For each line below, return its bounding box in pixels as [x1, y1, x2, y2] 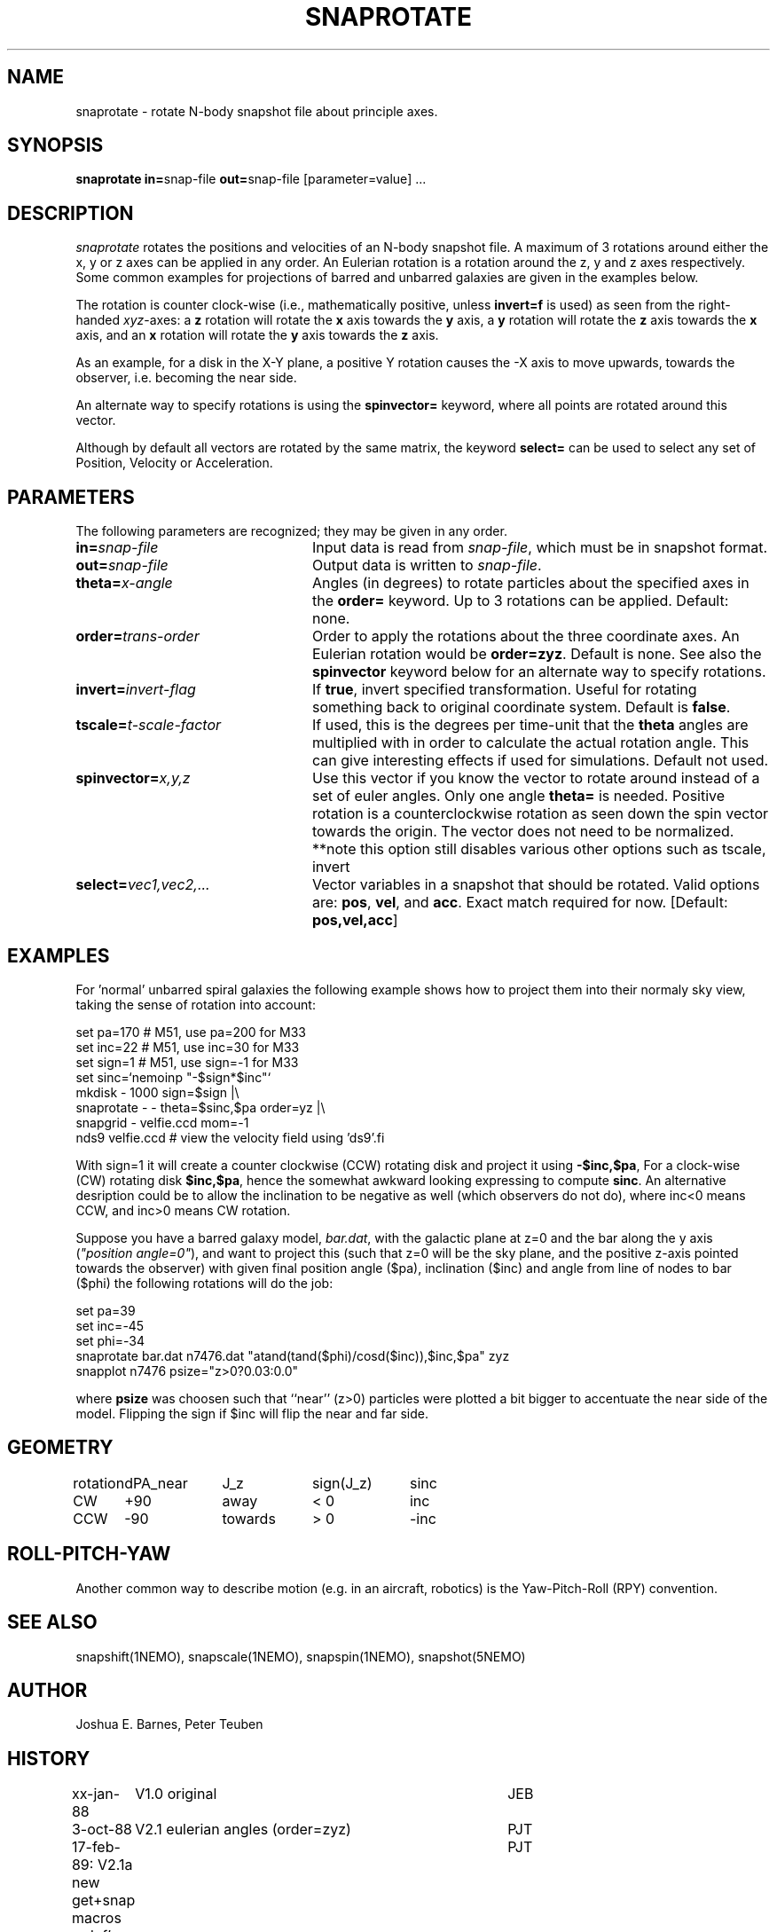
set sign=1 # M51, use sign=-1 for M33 [75, 1054, 299, 1070]
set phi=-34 [75, 1332, 145, 1348]
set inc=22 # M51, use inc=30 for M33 [75, 1039, 300, 1055]
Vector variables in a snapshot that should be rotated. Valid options [311, 876, 760, 894]
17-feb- [71, 1838, 121, 1857]
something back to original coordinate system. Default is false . [311, 698, 731, 717]
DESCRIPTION [7, 201, 134, 224]
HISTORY [7, 1747, 90, 1770]
